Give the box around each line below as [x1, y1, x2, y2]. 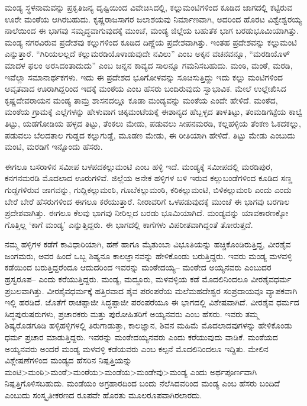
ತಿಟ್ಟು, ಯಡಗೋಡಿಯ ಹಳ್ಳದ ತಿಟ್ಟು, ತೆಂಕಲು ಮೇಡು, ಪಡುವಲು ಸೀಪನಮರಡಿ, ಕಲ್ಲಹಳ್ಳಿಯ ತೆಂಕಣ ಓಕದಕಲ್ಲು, [5, 117, 301, 129]
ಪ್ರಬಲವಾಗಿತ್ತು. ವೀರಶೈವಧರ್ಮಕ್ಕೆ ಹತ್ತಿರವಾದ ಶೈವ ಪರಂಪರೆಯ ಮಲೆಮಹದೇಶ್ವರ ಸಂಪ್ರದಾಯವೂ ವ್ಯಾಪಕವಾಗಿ [5, 284, 298, 297]
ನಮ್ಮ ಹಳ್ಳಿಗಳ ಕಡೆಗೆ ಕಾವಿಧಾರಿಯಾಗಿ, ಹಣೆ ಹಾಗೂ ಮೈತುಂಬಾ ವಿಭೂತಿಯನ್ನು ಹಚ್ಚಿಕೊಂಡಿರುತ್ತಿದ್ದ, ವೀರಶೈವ [5, 238, 291, 250]
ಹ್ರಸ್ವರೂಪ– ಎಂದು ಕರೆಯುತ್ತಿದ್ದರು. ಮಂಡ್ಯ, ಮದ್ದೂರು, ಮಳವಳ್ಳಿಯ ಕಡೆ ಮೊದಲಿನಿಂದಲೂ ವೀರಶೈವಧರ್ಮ [5, 273, 292, 285]
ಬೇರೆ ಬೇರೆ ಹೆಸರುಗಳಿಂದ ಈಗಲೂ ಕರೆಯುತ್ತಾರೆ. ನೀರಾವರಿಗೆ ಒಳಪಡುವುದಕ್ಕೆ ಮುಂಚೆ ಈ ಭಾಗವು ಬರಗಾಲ [5, 195, 290, 207]
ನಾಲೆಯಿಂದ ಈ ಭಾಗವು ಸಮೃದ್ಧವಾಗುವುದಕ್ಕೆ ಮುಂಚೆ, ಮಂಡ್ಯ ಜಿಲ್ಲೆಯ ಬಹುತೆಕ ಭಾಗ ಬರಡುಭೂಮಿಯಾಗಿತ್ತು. [5, 24, 299, 37]
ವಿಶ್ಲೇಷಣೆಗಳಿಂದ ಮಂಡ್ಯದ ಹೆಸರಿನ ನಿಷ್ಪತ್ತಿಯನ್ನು [5, 354, 132, 366]
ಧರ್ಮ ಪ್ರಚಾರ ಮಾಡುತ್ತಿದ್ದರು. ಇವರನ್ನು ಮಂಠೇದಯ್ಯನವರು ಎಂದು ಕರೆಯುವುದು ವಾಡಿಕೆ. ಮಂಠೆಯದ [5, 331, 278, 343]
